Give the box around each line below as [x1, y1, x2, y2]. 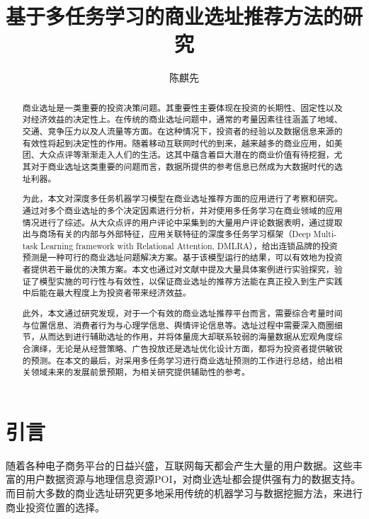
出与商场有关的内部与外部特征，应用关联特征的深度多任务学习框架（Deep [22, 228, 311, 240]
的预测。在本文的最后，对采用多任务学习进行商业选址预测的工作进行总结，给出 [22, 354, 334, 366]
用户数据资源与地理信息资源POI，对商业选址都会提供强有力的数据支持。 [25, 472, 361, 486]
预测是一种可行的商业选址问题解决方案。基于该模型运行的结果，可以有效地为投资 [22, 251, 343, 263]
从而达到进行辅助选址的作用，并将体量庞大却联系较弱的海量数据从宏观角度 [39, 331, 334, 343]
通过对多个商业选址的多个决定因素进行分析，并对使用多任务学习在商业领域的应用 [22, 204, 343, 216]
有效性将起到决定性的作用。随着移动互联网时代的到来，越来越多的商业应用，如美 [22, 137, 343, 149]
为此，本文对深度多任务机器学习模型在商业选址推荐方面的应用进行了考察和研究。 [22, 193, 343, 205]
